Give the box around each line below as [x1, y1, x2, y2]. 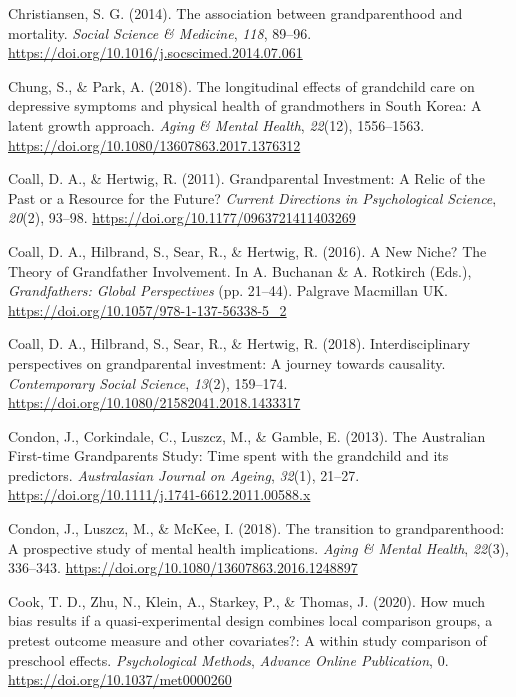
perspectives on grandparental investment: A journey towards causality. [8, 352, 446, 373]
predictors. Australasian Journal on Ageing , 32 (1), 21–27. [8, 464, 360, 485]
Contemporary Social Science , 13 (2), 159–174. [8, 372, 288, 393]
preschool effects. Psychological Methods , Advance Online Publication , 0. [8, 649, 449, 670]
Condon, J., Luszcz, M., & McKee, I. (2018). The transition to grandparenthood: [8, 518, 505, 539]
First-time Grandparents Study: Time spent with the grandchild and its [8, 445, 449, 466]
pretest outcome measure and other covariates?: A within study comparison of [8, 630, 487, 651]
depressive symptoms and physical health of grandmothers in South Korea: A [8, 95, 482, 116]
